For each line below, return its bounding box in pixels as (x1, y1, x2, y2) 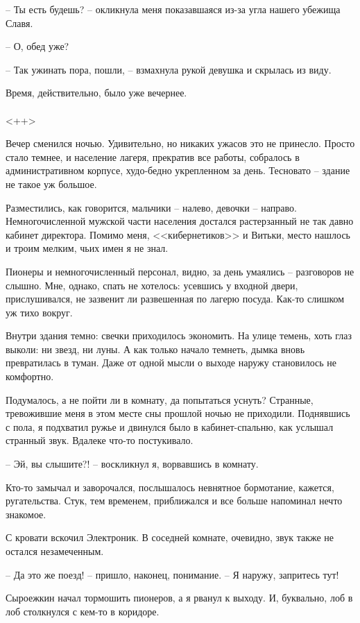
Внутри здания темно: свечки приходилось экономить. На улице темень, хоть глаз (6, 328, 352, 343)
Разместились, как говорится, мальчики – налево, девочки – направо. (6, 200, 297, 214)
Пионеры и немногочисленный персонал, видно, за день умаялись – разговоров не (6, 264, 354, 278)
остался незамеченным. (6, 544, 104, 558)
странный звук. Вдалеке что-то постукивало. (6, 433, 194, 447)
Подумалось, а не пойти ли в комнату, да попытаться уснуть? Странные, (6, 392, 314, 407)
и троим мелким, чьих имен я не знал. (6, 241, 169, 255)
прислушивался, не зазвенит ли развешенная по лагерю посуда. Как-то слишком (6, 291, 345, 306)
